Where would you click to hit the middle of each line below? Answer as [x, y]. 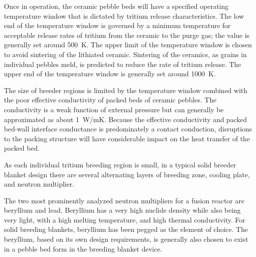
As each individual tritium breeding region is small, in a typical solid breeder [120, 164]
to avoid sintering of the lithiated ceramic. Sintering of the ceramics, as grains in [126, 54]
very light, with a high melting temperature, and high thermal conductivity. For [125, 219]
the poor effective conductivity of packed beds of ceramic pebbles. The [110, 100]
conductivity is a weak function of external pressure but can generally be [114, 109]
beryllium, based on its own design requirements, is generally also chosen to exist [126, 239]
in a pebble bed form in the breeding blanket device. [83, 248]
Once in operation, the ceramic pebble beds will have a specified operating [116, 6]
